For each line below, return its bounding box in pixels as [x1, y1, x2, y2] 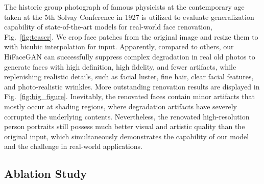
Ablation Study [4, 166, 87, 181]
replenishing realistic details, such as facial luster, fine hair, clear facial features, [4, 71, 254, 82]
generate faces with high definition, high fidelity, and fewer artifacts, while [4, 61, 236, 72]
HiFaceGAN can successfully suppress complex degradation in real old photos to [4, 51, 255, 62]
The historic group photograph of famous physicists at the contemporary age [4, 2, 245, 12]
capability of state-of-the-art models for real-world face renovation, [4, 21, 212, 32]
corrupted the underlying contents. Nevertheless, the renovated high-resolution [4, 111, 250, 121]
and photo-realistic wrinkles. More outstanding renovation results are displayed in [4, 81, 260, 91]
